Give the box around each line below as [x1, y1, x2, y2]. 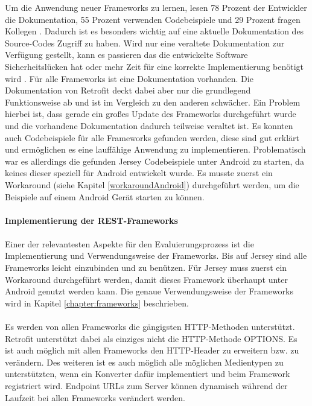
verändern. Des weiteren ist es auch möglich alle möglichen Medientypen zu [5, 355, 284, 368]
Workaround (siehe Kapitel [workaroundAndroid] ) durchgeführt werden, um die [5, 178, 299, 191]
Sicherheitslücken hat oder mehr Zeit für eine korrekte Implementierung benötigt [5, 60, 304, 72]
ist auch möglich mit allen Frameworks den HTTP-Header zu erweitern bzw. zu [5, 344, 299, 357]
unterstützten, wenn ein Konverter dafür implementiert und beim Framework [5, 367, 290, 380]
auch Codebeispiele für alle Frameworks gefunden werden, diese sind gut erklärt [5, 131, 300, 144]
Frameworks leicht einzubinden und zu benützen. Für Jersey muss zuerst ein [5, 261, 287, 274]
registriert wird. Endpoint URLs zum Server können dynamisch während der [5, 379, 288, 392]
